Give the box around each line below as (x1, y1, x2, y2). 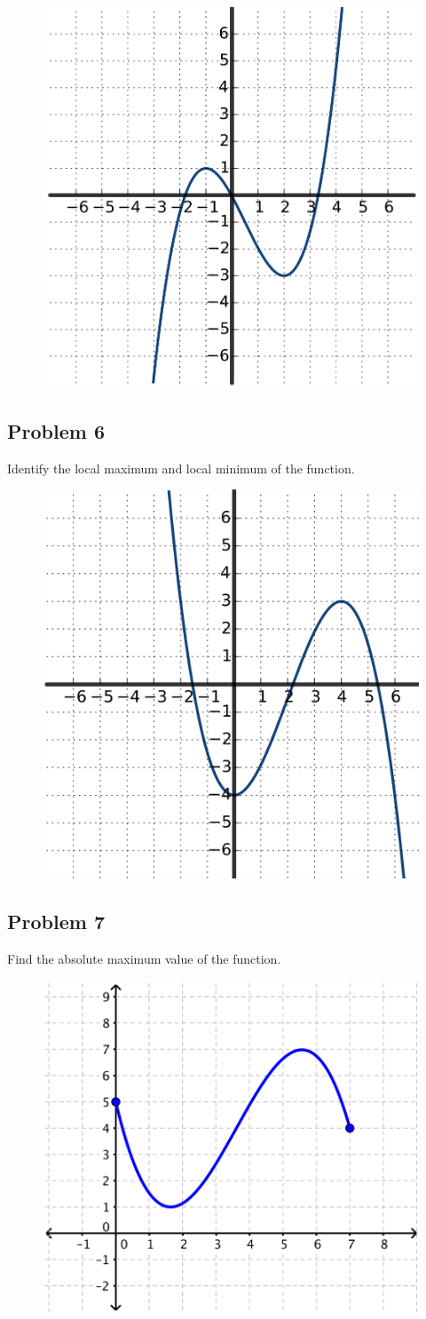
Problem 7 (7, 908, 105, 935)
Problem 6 (7, 417, 105, 445)
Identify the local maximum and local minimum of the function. (7, 458, 355, 477)
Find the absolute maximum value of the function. (7, 949, 281, 967)
